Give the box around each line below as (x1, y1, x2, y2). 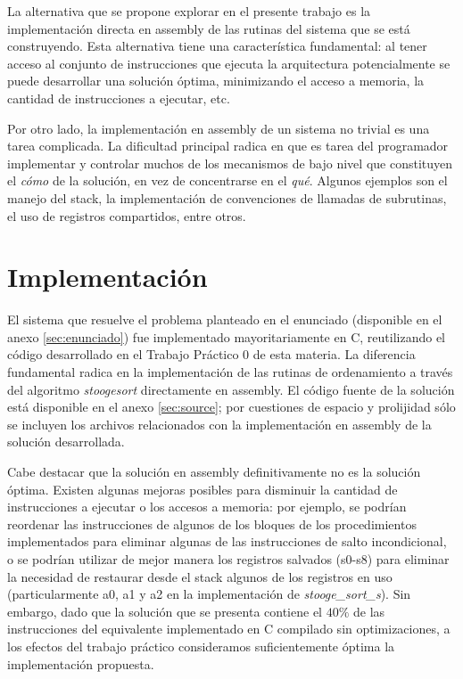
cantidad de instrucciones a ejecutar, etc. (7, 88, 230, 107)
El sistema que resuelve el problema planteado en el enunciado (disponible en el (7, 310, 442, 329)
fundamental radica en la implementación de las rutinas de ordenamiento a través (7, 363, 453, 381)
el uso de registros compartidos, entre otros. (7, 206, 246, 225)
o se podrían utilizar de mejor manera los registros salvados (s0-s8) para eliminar (7, 549, 450, 568)
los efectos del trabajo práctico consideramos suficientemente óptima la (7, 636, 395, 655)
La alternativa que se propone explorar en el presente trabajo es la (7, 2, 371, 20)
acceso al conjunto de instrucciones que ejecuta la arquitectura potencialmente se (7, 53, 451, 72)
